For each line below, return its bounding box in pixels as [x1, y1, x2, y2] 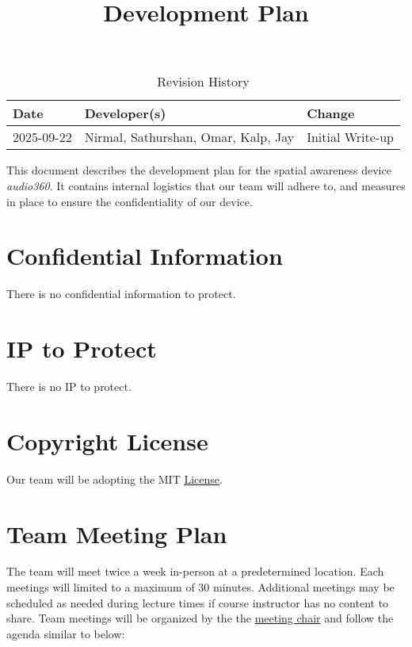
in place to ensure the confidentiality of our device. [6, 193, 253, 209]
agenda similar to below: [6, 625, 125, 641]
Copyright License [6, 424, 208, 457]
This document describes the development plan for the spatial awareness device [6, 162, 391, 178]
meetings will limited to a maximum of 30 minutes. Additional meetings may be [6, 579, 395, 595]
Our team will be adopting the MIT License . [6, 470, 223, 487]
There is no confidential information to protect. [6, 285, 236, 302]
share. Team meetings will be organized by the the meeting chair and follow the [6, 610, 394, 626]
